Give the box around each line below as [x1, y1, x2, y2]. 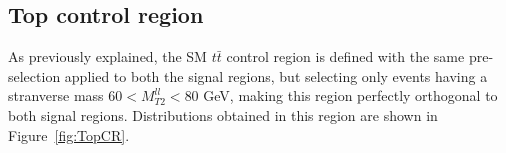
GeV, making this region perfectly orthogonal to [203, 85, 498, 106]
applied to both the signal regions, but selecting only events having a [64, 65, 488, 86]
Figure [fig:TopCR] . [8, 124, 130, 145]
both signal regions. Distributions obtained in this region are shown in [8, 104, 438, 125]
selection [8, 65, 61, 86]
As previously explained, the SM [8, 46, 207, 67]
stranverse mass [8, 85, 104, 106]
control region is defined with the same [226, 46, 465, 67]
